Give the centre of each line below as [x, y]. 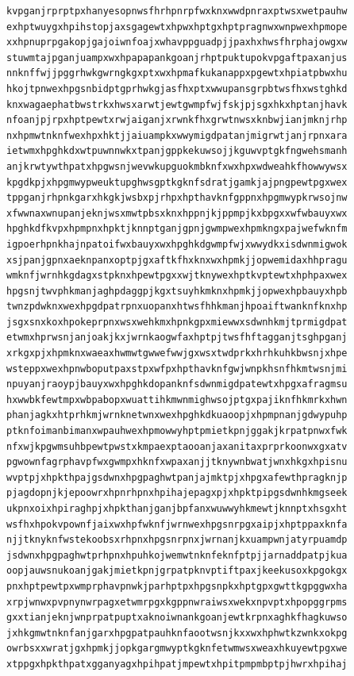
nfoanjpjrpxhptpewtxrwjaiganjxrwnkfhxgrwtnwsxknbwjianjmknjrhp [177, 120]
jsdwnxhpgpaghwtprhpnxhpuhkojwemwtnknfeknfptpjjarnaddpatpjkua [177, 555]
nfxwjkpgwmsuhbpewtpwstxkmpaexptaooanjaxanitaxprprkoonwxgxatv [177, 446]
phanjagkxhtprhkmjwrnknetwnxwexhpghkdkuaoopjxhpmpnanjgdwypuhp [177, 415]
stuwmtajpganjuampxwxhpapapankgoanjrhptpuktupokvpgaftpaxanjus [177, 58]
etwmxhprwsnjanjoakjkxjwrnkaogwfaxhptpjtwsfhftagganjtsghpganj [177, 338]
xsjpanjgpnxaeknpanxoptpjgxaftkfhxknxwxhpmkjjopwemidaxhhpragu [177, 260]
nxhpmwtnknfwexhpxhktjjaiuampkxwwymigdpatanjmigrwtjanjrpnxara [177, 135]
